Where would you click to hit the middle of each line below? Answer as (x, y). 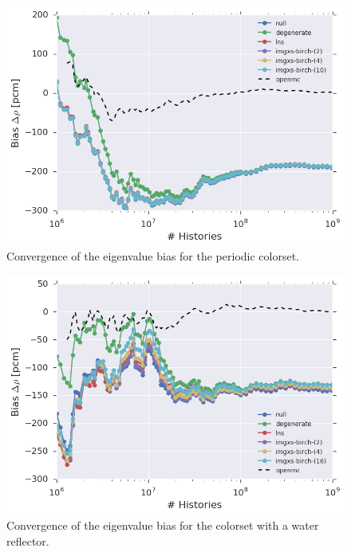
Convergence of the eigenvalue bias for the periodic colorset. (153, 256)
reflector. (28, 540)
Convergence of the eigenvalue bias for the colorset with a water (163, 525)
